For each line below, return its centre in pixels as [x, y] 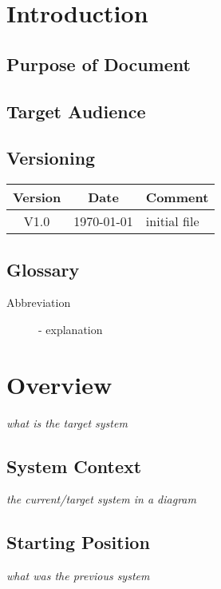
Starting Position [78, 542]
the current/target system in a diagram [101, 499]
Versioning [51, 158]
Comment [177, 197]
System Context [74, 466]
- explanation [71, 329]
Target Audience [76, 111]
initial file [172, 221]
